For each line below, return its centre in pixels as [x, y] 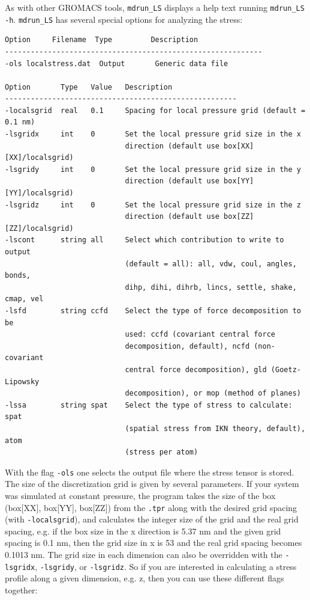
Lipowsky [22, 381]
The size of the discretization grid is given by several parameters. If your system [152, 484]
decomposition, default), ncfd [187, 346]
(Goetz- [286, 369]
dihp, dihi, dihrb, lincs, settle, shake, [211, 287]
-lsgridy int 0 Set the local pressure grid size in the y [153, 169]
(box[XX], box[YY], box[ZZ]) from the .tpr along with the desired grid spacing [151, 507]
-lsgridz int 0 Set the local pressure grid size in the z [153, 205]
